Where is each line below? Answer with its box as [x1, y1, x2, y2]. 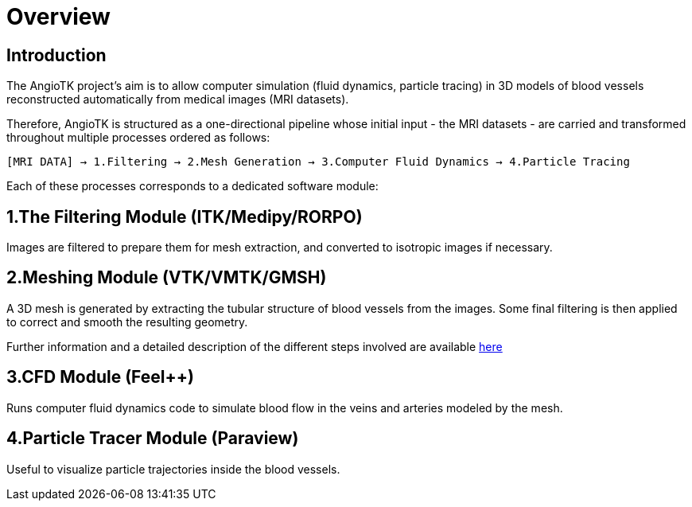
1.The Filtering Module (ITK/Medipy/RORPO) [6, 206, 363, 227]
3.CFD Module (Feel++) [6, 367, 194, 388]
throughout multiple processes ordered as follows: [6, 131, 270, 145]
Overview [6, 3, 111, 30]
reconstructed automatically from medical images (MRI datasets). [6, 92, 349, 107]
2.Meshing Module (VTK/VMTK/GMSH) [6, 267, 327, 288]
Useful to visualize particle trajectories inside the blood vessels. [6, 462, 340, 476]
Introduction [6, 45, 107, 65]
